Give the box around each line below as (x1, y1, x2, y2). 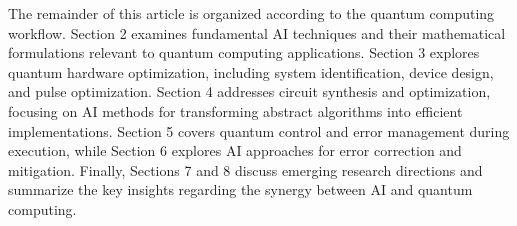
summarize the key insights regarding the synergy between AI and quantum (8, 179, 473, 200)
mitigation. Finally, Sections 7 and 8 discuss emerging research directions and (8, 159, 483, 180)
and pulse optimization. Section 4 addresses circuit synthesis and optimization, (8, 81, 491, 102)
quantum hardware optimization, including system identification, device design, (8, 61, 494, 82)
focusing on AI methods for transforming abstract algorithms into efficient (8, 100, 463, 121)
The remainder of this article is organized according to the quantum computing (8, 3, 495, 23)
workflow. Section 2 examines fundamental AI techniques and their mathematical (8, 22, 506, 43)
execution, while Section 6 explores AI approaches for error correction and (8, 140, 462, 161)
